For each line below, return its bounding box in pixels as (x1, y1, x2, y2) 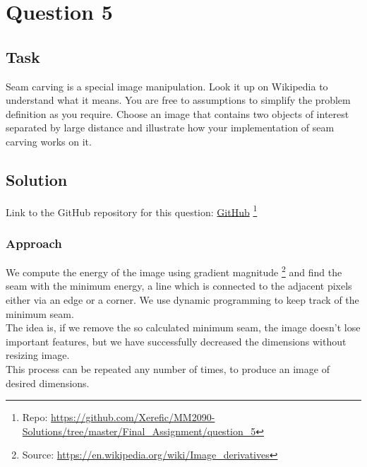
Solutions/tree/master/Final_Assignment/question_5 (22, 423, 256, 438)
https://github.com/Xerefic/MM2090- (51, 410, 215, 425)
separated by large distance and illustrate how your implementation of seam (6, 120, 335, 135)
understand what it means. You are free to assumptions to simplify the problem (6, 93, 351, 107)
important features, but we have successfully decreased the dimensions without (6, 333, 347, 348)
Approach (6, 234, 62, 252)
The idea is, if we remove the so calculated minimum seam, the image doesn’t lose (6, 320, 361, 335)
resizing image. (6, 348, 70, 362)
